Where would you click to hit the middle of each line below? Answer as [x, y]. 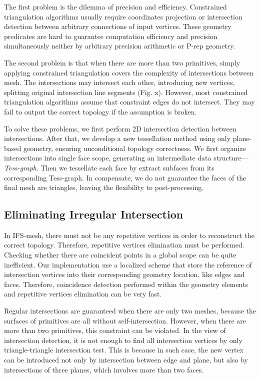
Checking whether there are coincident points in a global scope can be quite [120, 255]
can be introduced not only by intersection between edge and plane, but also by [126, 360]
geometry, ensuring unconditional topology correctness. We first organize [134, 148]
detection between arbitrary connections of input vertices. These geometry [118, 26]
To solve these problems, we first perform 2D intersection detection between [120, 128]
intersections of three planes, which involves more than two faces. [104, 369]
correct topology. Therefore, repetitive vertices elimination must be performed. [124, 245]
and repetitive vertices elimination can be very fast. [83, 294]
